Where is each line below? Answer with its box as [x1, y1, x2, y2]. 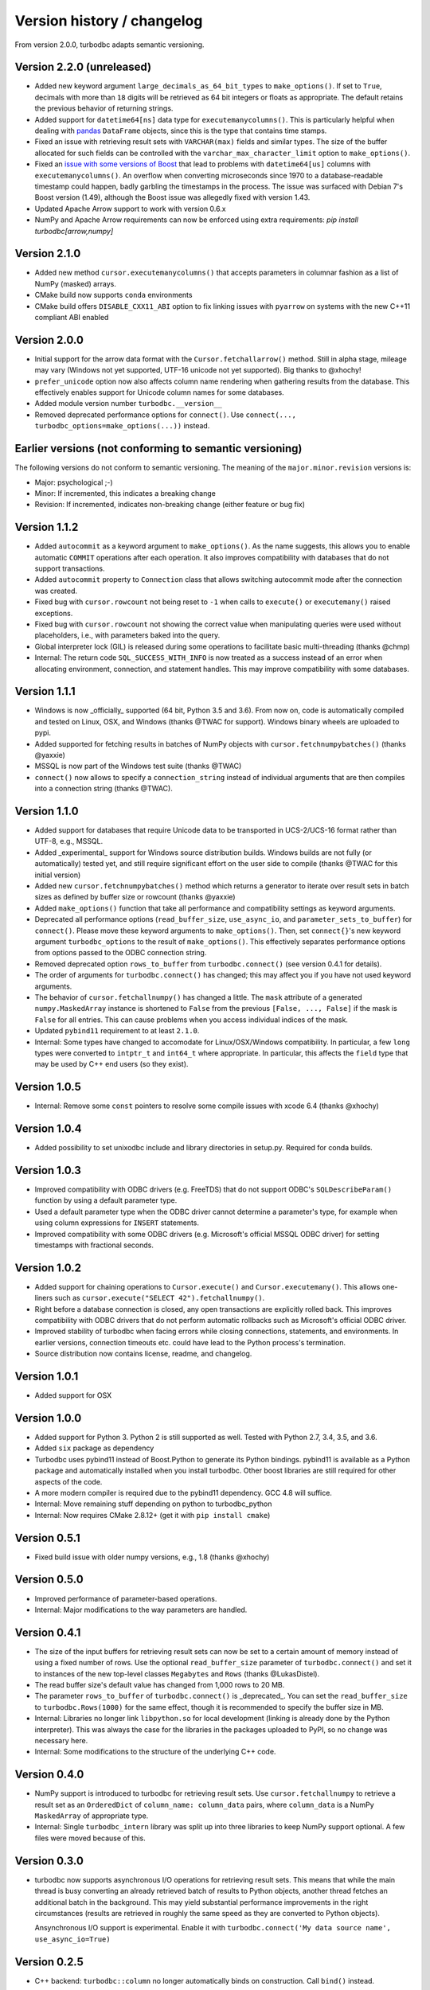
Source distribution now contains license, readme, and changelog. [34, 1349, 252, 1359]
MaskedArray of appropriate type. [34, 1811, 149, 1820]
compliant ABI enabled [34, 313, 109, 322]
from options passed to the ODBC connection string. [34, 948, 207, 958]
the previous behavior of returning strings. [34, 103, 174, 113]
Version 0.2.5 [14, 1955, 84, 1969]
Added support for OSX [34, 1391, 112, 1400]
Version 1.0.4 [14, 1122, 83, 1135]
